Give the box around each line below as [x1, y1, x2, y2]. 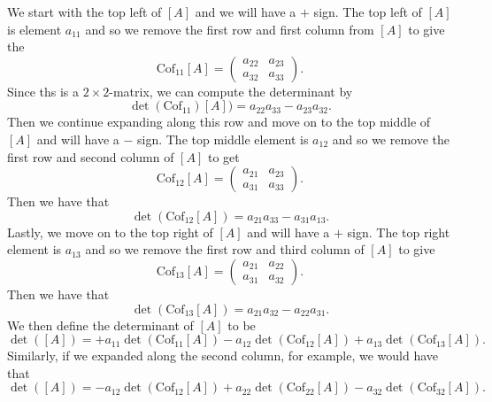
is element [7, 19, 62, 38]
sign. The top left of [313, 3, 422, 20]
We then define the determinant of [7, 315, 194, 334]
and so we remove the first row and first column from [85, 19, 374, 38]
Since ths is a [7, 81, 80, 100]
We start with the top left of [7, 3, 162, 20]
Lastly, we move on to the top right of [7, 222, 213, 241]
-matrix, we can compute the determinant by [109, 81, 353, 100]
